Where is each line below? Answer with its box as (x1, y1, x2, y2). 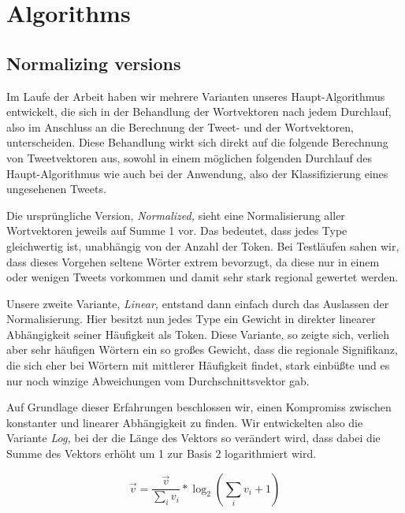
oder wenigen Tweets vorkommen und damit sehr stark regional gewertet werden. (6, 269, 399, 285)
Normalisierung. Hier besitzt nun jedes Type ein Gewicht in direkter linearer (6, 310, 376, 327)
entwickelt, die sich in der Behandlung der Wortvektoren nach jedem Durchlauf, (6, 103, 392, 120)
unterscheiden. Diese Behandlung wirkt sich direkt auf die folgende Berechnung (6, 134, 388, 151)
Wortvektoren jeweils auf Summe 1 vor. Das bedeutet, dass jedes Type (6, 222, 347, 239)
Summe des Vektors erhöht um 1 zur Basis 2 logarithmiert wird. (6, 445, 317, 462)
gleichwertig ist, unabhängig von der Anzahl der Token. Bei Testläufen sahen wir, (6, 237, 399, 254)
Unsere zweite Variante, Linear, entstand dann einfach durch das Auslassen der (6, 295, 389, 311)
